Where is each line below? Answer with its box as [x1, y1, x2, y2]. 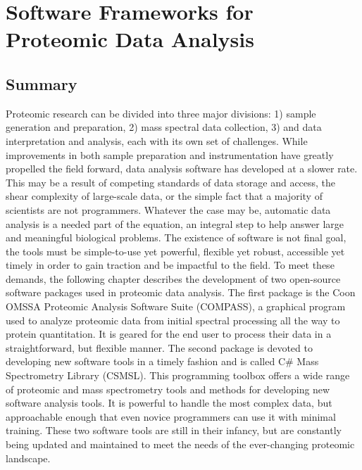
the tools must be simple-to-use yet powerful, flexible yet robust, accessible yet [6, 243, 345, 258]
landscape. [6, 450, 51, 465]
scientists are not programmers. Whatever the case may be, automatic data [6, 202, 331, 217]
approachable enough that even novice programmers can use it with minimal [6, 409, 336, 424]
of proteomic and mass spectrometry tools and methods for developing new [6, 381, 330, 396]
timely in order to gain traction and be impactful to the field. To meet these [6, 258, 335, 272]
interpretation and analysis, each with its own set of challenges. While [6, 133, 308, 148]
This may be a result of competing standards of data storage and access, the [6, 174, 336, 189]
